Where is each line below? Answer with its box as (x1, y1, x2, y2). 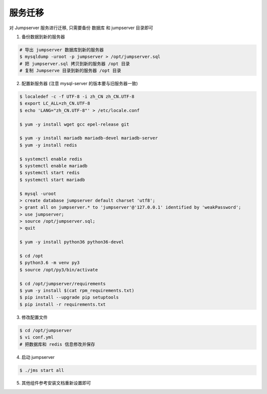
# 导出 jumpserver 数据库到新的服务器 (19, 47, 104, 52)
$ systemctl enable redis (19, 156, 83, 162)
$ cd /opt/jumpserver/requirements (19, 281, 106, 287)
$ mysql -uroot (19, 191, 56, 197)
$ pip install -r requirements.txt (19, 301, 106, 307)
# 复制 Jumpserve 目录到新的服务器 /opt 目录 (19, 68, 121, 74)
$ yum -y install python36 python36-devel (19, 239, 124, 245)
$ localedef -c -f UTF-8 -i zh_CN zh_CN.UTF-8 (19, 94, 134, 99)
